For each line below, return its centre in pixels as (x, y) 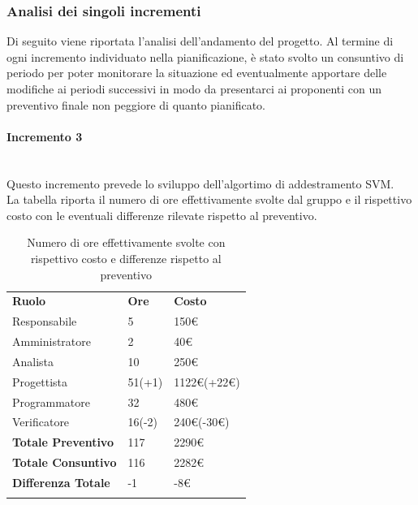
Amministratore (52, 341)
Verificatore (41, 422)
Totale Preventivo (63, 442)
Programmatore (51, 401)
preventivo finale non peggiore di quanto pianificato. (136, 104)
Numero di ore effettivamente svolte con (126, 242)
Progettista (40, 381)
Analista (33, 361)
